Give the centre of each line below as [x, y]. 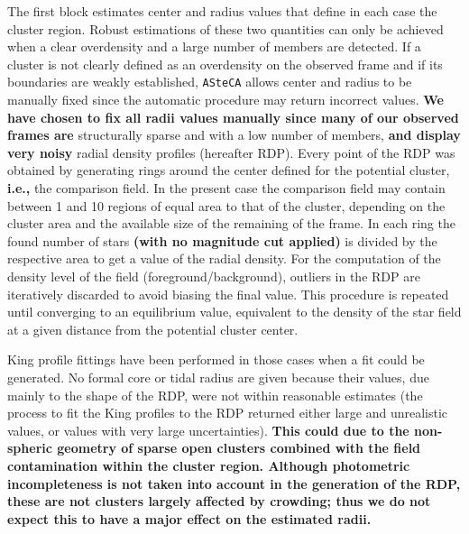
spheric [30, 448]
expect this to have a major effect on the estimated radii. [189, 518]
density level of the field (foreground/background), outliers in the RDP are [214, 276]
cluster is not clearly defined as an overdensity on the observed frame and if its [225, 64]
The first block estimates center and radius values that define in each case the [222, 11]
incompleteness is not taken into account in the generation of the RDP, [234, 483]
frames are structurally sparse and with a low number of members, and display [234, 135]
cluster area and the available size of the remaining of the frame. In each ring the [231, 223]
